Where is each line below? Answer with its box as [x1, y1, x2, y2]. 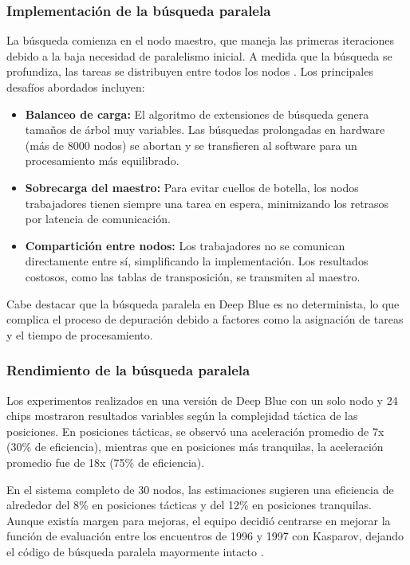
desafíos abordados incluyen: [6, 79, 145, 95]
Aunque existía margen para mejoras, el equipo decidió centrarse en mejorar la [6, 512, 391, 528]
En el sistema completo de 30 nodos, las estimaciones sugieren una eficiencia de [6, 481, 394, 497]
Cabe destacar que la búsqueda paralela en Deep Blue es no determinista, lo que [6, 295, 400, 312]
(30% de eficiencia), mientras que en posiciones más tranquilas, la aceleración [6, 438, 384, 455]
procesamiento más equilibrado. [25, 152, 179, 169]
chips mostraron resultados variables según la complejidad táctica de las [6, 407, 358, 424]
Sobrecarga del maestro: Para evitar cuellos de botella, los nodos [25, 179, 359, 195]
